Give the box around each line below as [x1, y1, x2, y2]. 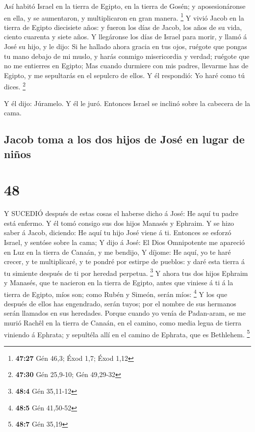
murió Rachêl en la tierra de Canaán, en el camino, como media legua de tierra [4, 317, 242, 327]
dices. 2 [4, 80, 26, 92]
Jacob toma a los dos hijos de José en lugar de [4, 132, 245, 147]
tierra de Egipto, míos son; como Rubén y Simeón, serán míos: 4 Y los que [4, 287, 228, 299]
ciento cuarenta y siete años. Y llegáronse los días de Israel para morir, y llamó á [4, 31, 247, 42]
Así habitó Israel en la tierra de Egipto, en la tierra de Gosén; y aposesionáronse [4, 1, 246, 11]
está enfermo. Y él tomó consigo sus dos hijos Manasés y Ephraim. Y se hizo [4, 217, 234, 228]
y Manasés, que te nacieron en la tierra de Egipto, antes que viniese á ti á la [4, 277, 233, 287]
